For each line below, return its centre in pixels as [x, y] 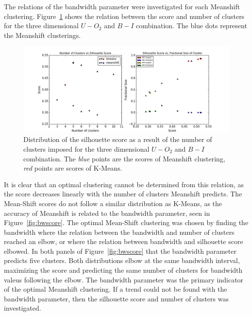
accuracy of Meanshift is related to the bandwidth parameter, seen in [107, 213]
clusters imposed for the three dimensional [86, 149]
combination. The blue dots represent [192, 26]
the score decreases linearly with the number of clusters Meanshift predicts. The [123, 194]
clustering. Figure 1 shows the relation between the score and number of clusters [124, 16]
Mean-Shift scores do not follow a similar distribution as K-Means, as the [113, 203]
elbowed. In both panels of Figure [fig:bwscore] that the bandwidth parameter [120, 251]
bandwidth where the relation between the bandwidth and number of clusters [119, 232]
